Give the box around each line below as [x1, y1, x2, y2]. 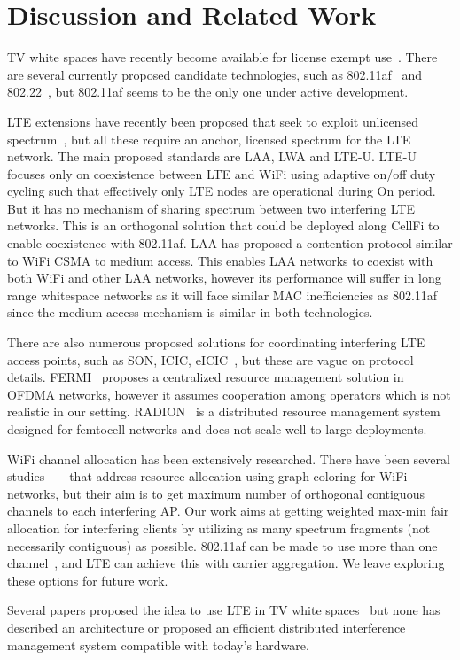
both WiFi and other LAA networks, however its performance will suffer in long [7, 268, 441, 287]
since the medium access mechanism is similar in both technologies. [7, 303, 373, 322]
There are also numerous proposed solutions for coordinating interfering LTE [7, 333, 425, 352]
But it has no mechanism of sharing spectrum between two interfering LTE [7, 198, 415, 217]
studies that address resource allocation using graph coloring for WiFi [7, 467, 408, 485]
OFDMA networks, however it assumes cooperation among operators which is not [7, 384, 451, 403]
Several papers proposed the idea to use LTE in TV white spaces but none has [7, 601, 441, 619]
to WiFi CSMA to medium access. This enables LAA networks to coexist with [7, 251, 433, 269]
